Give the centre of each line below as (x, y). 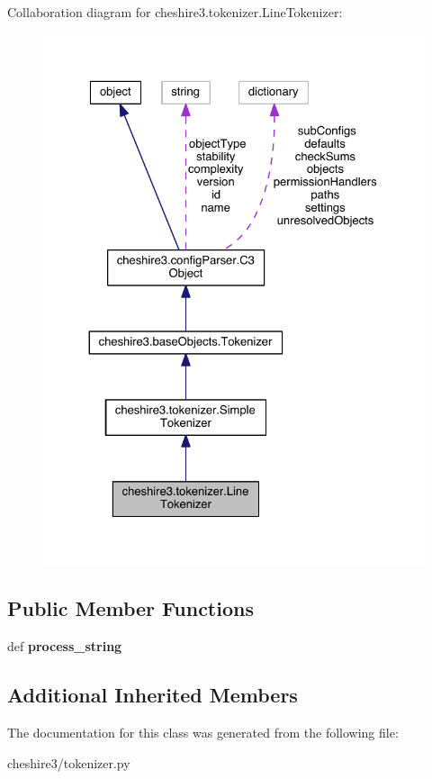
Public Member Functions (130, 608)
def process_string (65, 646)
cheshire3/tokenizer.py (69, 762)
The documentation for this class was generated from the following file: (203, 733)
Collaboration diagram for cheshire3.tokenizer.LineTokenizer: (175, 12)
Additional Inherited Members (153, 695)
